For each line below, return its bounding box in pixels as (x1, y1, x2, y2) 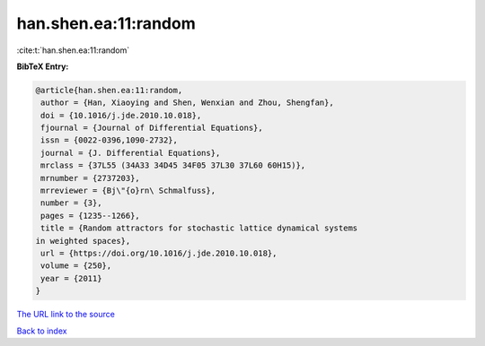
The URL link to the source (16, 309, 116, 320)
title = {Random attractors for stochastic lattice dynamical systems (40, 223, 358, 233)
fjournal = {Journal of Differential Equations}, (40, 123, 264, 134)
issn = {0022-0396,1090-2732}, (40, 135, 179, 145)
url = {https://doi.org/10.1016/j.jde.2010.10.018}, (40, 248, 278, 258)
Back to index (16, 325, 67, 336)
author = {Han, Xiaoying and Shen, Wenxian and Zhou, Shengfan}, (40, 98, 334, 108)
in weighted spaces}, (35, 236, 131, 246)
